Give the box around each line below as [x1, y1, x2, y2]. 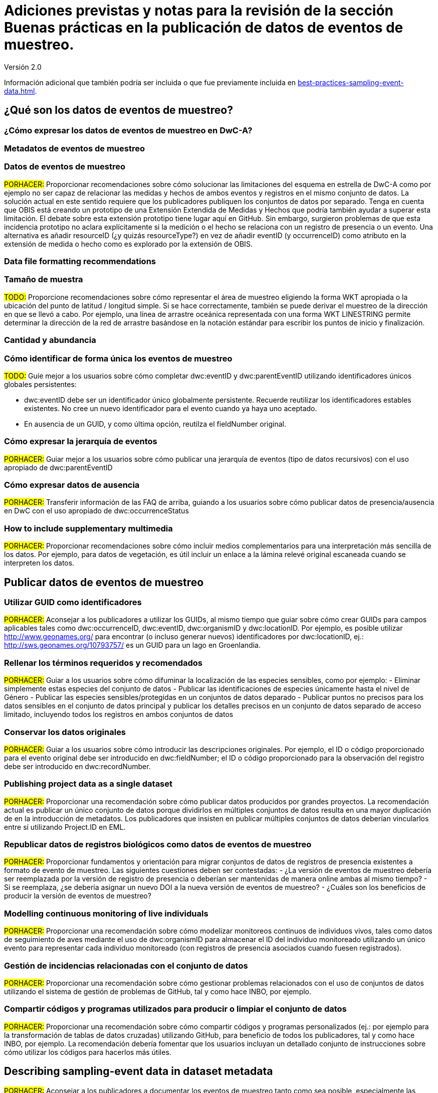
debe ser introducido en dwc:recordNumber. [4, 762, 151, 771]
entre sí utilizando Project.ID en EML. [4, 822, 126, 831]
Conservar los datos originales [4, 726, 126, 737]
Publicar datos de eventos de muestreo [4, 576, 204, 589]
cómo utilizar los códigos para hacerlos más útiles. [4, 1047, 171, 1056]
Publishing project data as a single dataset [4, 779, 173, 789]
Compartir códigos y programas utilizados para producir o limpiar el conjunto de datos [4, 1004, 347, 1014]
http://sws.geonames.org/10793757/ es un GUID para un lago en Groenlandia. [4, 641, 261, 650]
